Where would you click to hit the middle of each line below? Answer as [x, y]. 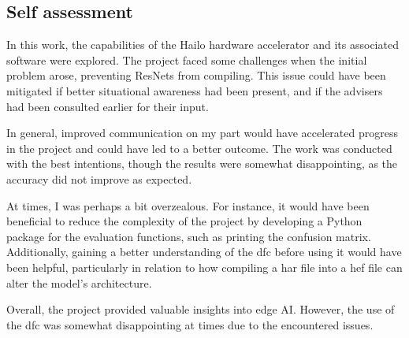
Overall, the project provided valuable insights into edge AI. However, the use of [201, 309]
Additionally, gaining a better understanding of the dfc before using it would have [204, 252]
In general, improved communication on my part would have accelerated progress [202, 133]
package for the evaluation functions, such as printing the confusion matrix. [189, 236]
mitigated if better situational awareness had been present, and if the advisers [195, 90]
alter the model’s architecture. [79, 282]
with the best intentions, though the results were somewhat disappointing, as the [202, 163]
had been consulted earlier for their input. [108, 106]
